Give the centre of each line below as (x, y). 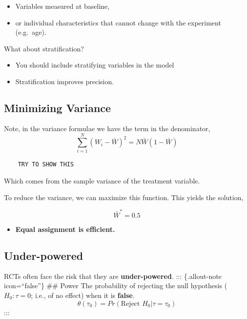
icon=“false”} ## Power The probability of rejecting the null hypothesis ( (116, 285)
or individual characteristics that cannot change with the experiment (118, 22)
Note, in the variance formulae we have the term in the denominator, (107, 128)
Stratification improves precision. (65, 81)
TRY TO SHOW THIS (46, 165)
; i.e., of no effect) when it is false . (83, 295)
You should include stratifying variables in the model (95, 65)
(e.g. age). (31, 32)
